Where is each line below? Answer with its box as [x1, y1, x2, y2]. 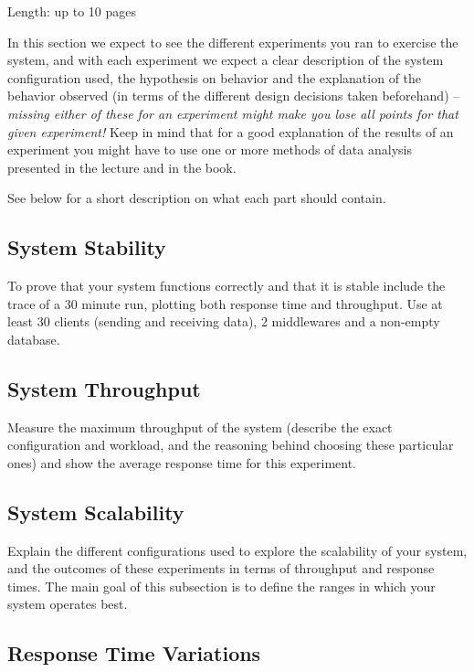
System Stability [7, 233, 166, 261]
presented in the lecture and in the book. [7, 157, 237, 176]
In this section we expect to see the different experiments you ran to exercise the [7, 32, 458, 51]
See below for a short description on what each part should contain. [7, 188, 386, 208]
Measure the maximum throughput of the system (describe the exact [7, 417, 393, 436]
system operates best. [7, 594, 128, 613]
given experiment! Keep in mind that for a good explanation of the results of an [7, 122, 454, 141]
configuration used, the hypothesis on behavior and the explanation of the [7, 68, 422, 87]
